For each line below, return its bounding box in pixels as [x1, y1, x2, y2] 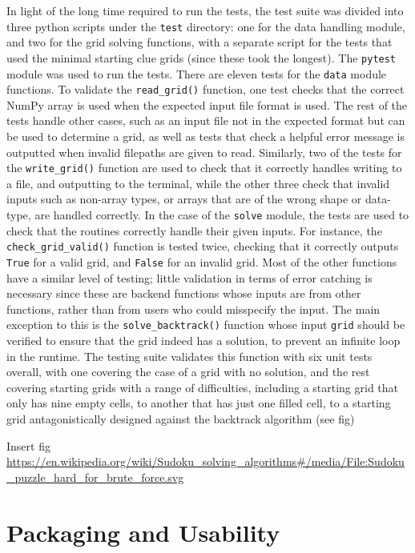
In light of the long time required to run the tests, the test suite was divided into [6, 2, 404, 18]
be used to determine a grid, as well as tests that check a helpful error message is [6, 128, 405, 144]
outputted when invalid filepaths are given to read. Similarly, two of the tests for [6, 143, 402, 160]
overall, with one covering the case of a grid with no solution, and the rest [6, 363, 370, 380]
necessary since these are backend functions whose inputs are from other [6, 285, 361, 302]
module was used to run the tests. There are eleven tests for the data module [6, 65, 387, 82]
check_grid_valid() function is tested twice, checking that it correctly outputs [6, 238, 399, 254]
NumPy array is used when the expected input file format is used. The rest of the [6, 96, 408, 113]
